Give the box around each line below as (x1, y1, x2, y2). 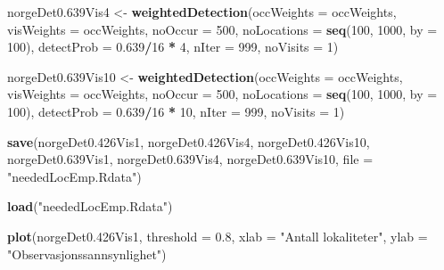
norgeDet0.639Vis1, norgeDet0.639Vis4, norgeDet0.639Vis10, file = (7, 150, 374, 168)
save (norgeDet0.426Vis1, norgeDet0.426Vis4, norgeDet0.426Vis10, (7, 132, 370, 151)
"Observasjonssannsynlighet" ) (7, 244, 167, 263)
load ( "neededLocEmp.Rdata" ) (7, 197, 173, 216)
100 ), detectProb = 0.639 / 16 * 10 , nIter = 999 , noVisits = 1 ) (7, 102, 345, 120)
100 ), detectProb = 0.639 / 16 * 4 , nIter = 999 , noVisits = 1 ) (7, 37, 339, 56)
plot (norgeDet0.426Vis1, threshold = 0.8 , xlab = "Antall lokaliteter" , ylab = (7, 226, 428, 245)
